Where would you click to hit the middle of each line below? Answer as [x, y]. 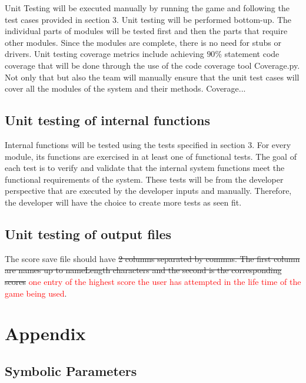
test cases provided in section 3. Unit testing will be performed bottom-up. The [148, 19]
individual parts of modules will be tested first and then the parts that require [146, 31]
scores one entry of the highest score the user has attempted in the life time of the [153, 281]
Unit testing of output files [88, 234]
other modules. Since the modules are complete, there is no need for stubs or [143, 42]
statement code [252, 54]
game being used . [36, 293]
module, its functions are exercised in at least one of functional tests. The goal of [151, 156]
